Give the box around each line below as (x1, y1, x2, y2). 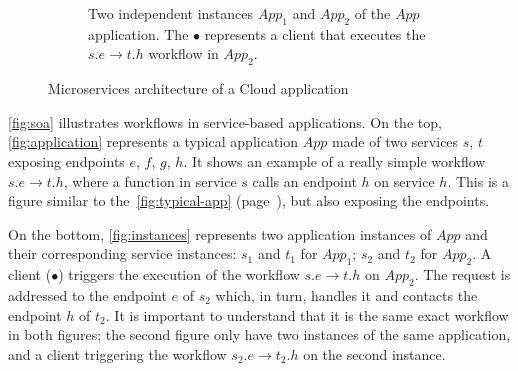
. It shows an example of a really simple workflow (183, 150, 486, 171)
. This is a (447, 170, 509, 191)
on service (374, 170, 435, 191)
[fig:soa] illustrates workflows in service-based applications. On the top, (8, 111, 442, 132)
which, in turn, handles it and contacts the (215, 284, 478, 305)
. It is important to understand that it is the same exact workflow (105, 304, 509, 325)
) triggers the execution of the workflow (58, 264, 300, 285)
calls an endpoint (252, 170, 357, 191)
